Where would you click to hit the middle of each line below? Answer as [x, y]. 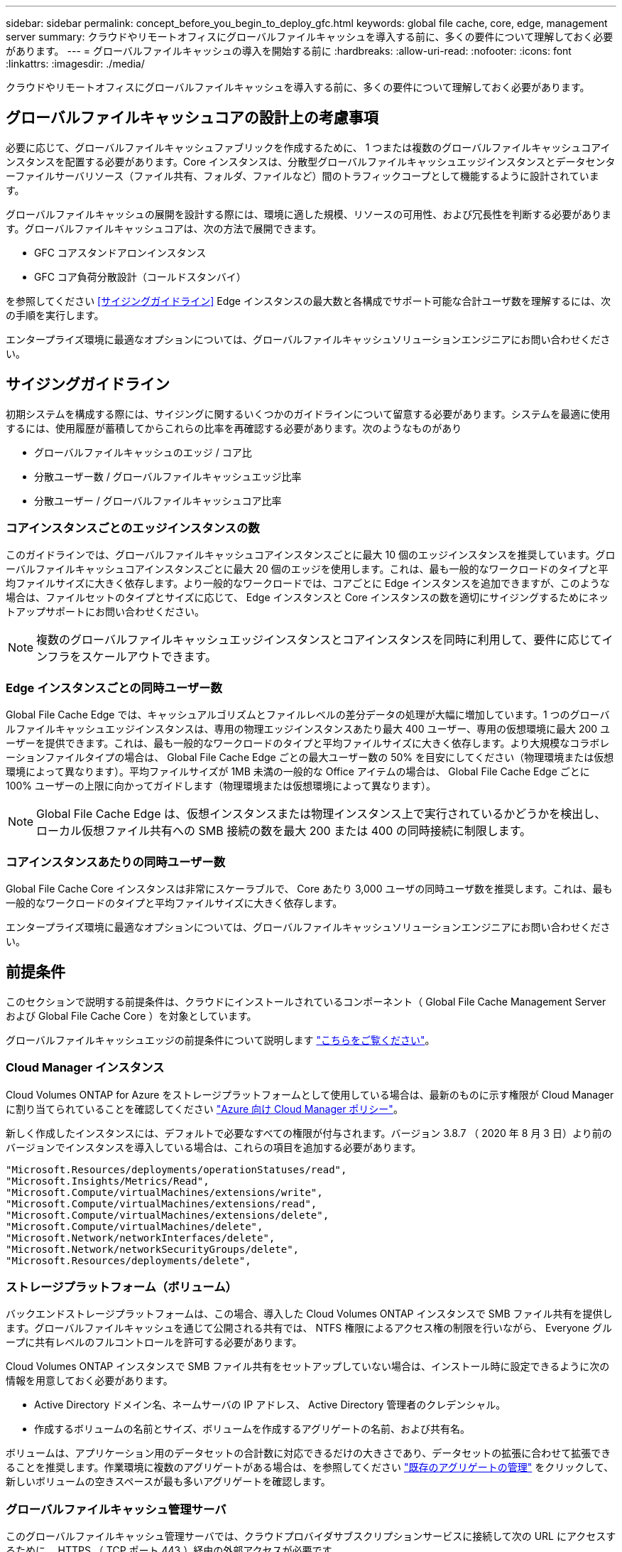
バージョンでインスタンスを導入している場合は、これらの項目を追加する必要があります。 [214, 1147]
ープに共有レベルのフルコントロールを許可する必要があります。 [154, 1342]
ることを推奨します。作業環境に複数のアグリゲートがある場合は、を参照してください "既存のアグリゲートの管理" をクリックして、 [310, 1467]
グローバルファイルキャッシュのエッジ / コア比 [143, 452]
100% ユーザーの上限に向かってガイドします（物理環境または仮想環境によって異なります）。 [221, 786]
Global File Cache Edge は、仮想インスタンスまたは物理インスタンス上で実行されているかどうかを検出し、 [321, 814]
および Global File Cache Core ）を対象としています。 [131, 1015]
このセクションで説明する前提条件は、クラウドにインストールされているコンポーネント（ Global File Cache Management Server [306, 1001]
